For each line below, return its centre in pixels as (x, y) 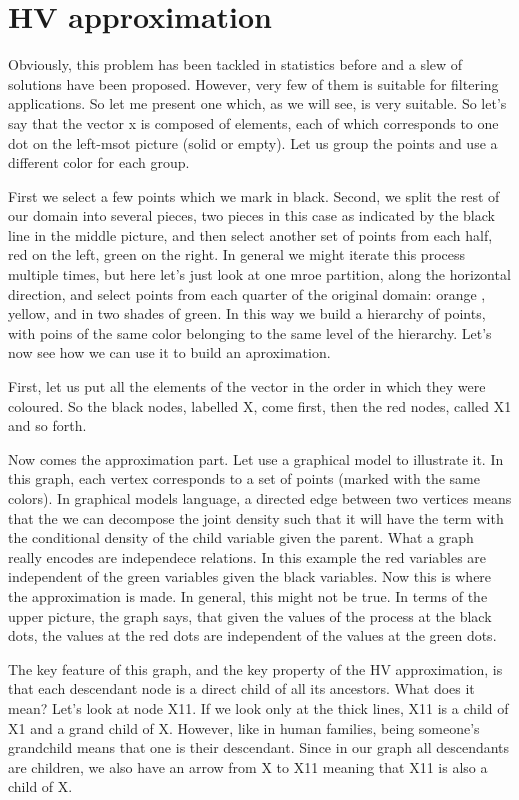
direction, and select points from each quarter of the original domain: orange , (247, 293)
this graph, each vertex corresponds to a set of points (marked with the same (244, 478)
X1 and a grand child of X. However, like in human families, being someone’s (244, 727)
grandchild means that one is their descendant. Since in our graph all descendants (259, 747)
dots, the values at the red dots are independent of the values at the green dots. (252, 635)
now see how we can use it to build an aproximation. (169, 352)
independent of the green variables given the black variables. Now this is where (250, 576)
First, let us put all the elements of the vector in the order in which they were (247, 386)
